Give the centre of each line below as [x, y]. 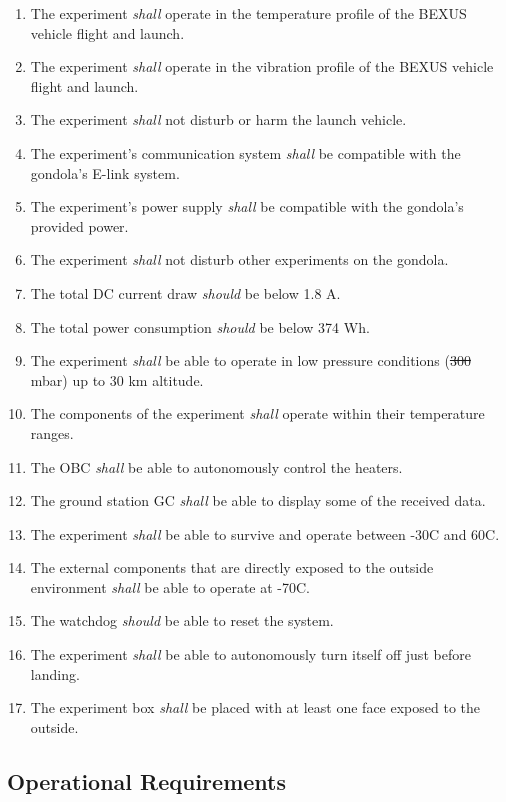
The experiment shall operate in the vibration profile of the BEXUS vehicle [262, 66]
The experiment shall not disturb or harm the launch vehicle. [218, 119]
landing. [55, 673]
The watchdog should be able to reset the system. [182, 620]
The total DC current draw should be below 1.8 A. [185, 292]
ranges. [52, 432]
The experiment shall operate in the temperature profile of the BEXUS [248, 13]
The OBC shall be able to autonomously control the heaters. [216, 466]
